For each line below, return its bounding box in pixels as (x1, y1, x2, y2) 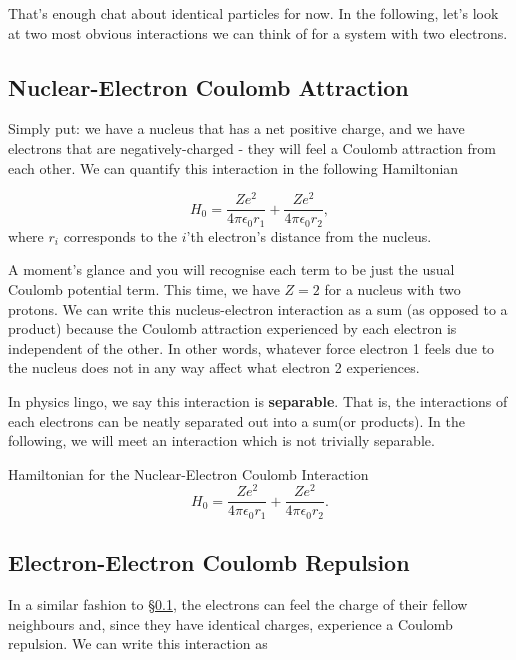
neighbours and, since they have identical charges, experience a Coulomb (8, 613, 453, 634)
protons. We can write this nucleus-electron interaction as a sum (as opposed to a (8, 298, 508, 319)
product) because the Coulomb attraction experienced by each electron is (8, 318, 457, 339)
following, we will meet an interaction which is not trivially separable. (8, 430, 435, 451)
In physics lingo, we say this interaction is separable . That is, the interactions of (8, 390, 508, 411)
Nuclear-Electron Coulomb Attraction (8, 71, 409, 102)
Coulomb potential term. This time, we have (8, 278, 280, 299)
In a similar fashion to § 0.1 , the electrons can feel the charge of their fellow (8, 594, 468, 615)
